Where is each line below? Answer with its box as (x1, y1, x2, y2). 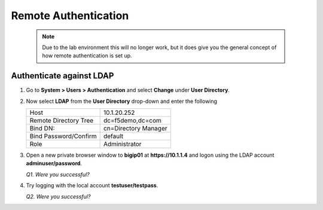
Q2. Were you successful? (26, 193, 91, 200)
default (103, 132, 124, 141)
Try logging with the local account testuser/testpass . (26, 182, 159, 189)
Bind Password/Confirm (29, 132, 97, 141)
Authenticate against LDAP (11, 71, 114, 81)
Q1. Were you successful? (26, 171, 90, 178)
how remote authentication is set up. (42, 52, 132, 59)
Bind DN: (29, 124, 55, 133)
